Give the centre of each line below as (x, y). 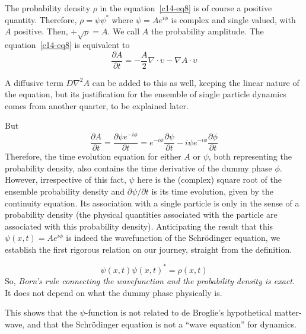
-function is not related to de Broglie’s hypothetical (179, 312)
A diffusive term (34, 82)
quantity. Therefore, (41, 19)
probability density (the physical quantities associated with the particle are (141, 214)
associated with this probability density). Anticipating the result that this (139, 226)
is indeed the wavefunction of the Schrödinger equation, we (173, 238)
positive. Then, (41, 31)
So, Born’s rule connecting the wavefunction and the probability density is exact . (150, 280)
